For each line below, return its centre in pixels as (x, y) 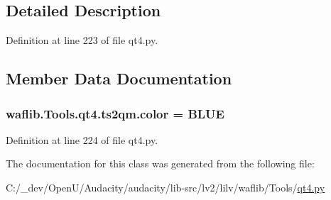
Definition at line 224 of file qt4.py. (82, 139)
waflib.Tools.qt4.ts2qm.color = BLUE (115, 113)
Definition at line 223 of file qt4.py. (82, 40)
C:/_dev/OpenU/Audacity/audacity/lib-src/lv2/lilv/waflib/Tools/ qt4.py (165, 187)
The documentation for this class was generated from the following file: (160, 163)
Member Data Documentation (119, 78)
